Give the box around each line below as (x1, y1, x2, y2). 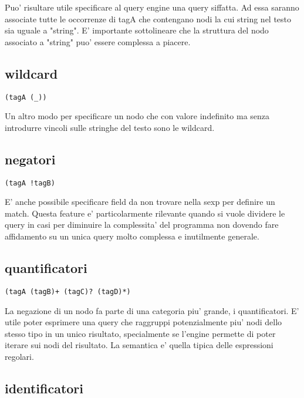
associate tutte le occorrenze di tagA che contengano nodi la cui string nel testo (5, 12, 292, 25)
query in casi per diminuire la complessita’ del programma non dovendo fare (5, 218, 279, 231)
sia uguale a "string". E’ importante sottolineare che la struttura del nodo (5, 24, 269, 36)
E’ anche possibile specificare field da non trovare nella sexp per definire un (5, 195, 275, 208)
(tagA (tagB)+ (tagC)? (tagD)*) (5, 287, 131, 296)
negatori (5, 150, 56, 168)
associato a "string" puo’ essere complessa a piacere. (5, 35, 191, 48)
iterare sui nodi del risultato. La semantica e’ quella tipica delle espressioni (5, 339, 273, 351)
